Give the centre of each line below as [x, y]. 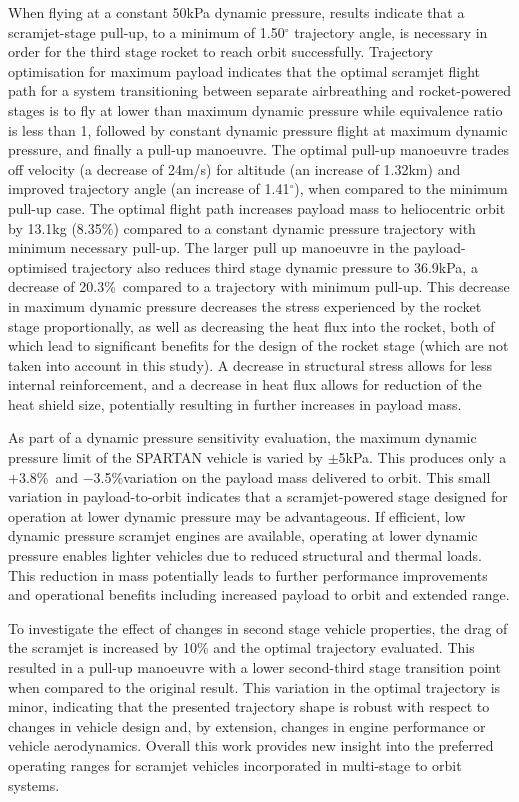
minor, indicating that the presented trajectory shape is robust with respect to [249, 706]
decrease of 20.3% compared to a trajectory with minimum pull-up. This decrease [259, 286]
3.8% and [48, 476]
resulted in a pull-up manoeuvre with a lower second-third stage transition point [254, 667]
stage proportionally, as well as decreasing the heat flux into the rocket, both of [251, 325]
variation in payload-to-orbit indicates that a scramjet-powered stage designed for [258, 496]
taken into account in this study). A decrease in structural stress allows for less [250, 364]
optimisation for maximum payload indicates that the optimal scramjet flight [244, 70]
